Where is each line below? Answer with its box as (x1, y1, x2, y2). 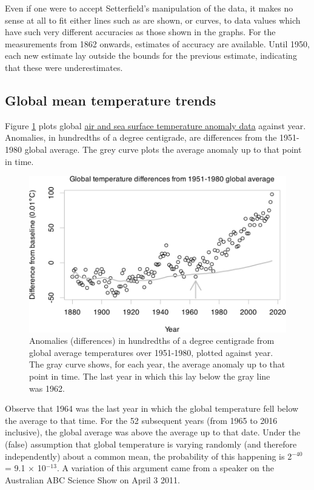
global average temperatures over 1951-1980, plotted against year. (29, 346, 273, 358)
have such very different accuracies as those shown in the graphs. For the (5, 25, 276, 38)
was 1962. (29, 381, 65, 394)
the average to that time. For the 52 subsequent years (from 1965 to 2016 (5, 414, 278, 426)
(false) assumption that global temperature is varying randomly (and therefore (5, 437, 297, 450)
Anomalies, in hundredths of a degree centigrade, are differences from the (5, 131, 277, 144)
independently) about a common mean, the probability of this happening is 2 (5, 449, 292, 462)
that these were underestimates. (5, 61, 123, 73)
